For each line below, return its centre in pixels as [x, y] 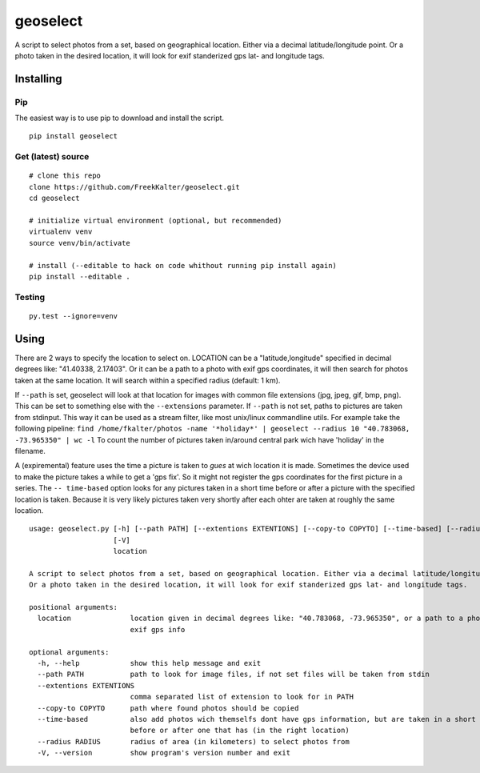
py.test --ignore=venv [74, 316]
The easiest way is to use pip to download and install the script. [119, 118]
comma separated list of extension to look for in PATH [242, 697]
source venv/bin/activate [80, 243]
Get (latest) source [52, 157]
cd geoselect [54, 198]
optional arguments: [69, 652]
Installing [39, 79]
